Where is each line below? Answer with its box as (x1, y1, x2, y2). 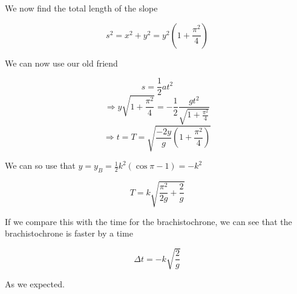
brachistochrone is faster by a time (5, 227, 133, 240)
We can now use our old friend (5, 56, 118, 69)
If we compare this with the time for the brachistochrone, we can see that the (5, 215, 292, 227)
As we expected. (5, 277, 65, 290)
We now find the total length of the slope (5, 2, 158, 14)
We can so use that (5, 159, 76, 172)
